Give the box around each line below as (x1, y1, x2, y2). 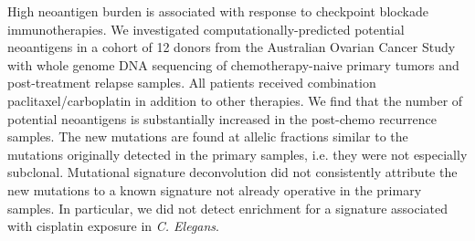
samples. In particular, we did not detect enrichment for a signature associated (7, 198, 449, 217)
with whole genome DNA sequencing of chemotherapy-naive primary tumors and (7, 55, 459, 74)
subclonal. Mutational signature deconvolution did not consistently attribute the (7, 162, 458, 182)
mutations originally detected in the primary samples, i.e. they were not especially (7, 144, 468, 163)
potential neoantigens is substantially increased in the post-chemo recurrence (7, 109, 437, 128)
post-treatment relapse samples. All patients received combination (7, 73, 376, 92)
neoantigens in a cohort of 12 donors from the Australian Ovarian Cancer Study (7, 37, 456, 57)
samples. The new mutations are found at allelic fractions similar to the (7, 127, 408, 146)
